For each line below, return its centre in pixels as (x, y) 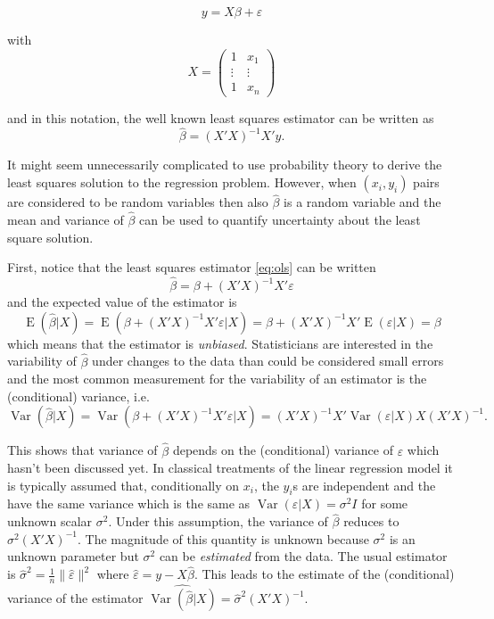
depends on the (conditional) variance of (283, 450)
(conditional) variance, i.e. (78, 396)
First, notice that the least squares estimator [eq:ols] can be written (192, 267)
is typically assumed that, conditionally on (123, 485)
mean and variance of (66, 220)
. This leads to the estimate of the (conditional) (324, 574)
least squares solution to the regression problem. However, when (182, 182)
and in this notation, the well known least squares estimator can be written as (221, 117)
